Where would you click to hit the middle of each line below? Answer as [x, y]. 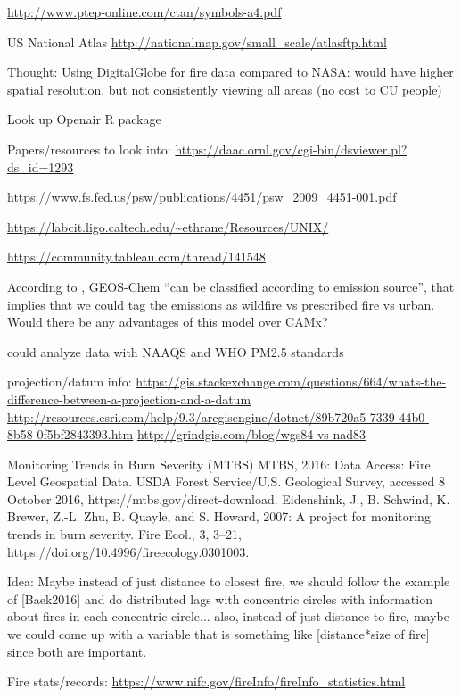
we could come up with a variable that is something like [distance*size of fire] [218, 634]
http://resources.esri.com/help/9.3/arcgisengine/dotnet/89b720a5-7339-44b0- [218, 416]
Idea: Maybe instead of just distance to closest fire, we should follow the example [229, 581]
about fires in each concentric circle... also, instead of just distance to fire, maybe [228, 616]
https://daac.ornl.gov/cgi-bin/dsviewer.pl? [291, 149]
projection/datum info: [70, 382]
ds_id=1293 [41, 166]
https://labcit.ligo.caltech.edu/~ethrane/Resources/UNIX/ [168, 226]
